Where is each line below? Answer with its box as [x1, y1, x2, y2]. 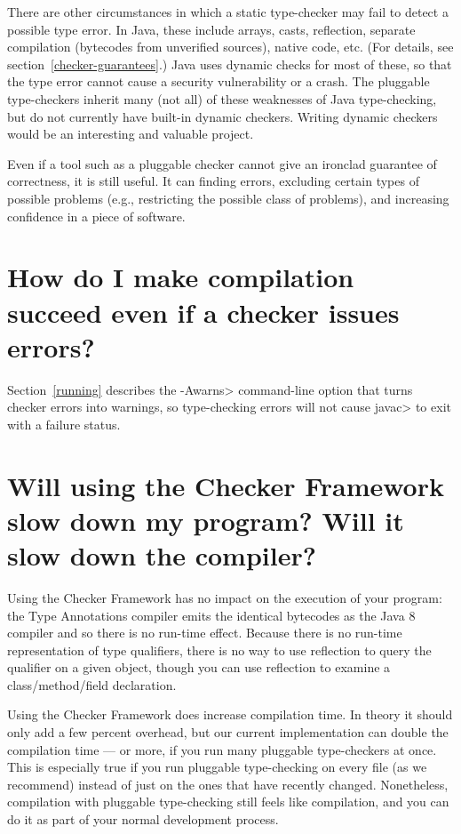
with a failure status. [7, 414, 121, 433]
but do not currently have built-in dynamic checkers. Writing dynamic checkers [7, 107, 438, 125]
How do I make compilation [7, 259, 354, 295]
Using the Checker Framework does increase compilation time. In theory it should [7, 705, 453, 724]
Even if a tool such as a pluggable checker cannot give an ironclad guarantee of [7, 154, 437, 172]
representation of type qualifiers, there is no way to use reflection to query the [7, 640, 432, 659]
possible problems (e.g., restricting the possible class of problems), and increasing [7, 188, 449, 207]
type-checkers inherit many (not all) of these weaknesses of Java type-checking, [7, 89, 437, 108]
